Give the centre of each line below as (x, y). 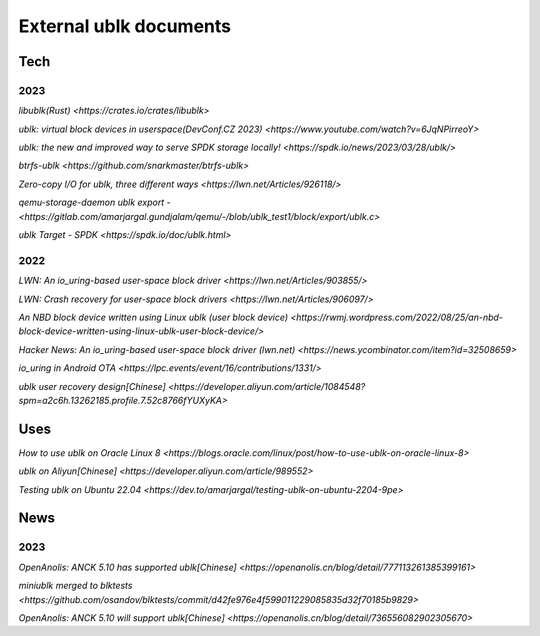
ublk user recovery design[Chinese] (92, 386)
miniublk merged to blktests (75, 586)
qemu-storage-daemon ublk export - (94, 202)
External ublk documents (125, 26)
